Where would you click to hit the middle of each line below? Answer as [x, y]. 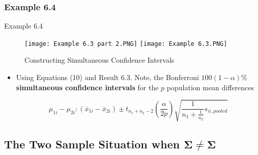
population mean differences [210, 87]
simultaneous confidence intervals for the [87, 87]
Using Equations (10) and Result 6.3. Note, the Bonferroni [107, 77]
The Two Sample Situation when [92, 144]
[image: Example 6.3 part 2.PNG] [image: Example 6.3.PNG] [126, 44]
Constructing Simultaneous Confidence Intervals [99, 60]
